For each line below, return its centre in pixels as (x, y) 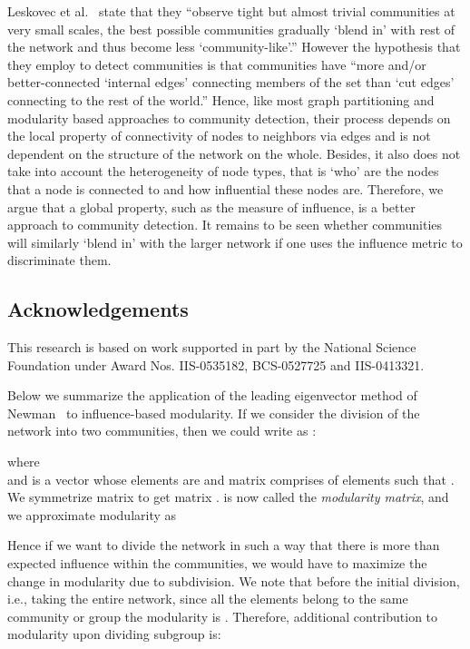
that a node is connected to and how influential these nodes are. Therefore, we (225, 188)
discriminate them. (59, 260)
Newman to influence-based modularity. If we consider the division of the (214, 413)
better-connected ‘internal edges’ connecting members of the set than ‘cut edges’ (231, 82)
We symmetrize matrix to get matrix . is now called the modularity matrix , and (228, 497)
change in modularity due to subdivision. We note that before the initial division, (234, 580)
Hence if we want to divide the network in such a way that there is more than (224, 545)
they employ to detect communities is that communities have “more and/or (217, 64)
